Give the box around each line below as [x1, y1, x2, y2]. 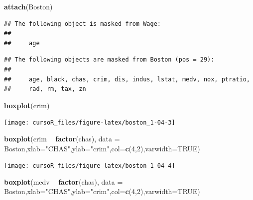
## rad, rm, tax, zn [4, 85, 86, 93]
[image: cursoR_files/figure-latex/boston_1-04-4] [4, 162, 175, 170]
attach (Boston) [4, 1, 53, 11]
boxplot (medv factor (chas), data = [4, 176, 123, 187]
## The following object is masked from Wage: [4, 20, 161, 27]
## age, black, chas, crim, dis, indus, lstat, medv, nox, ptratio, [4, 75, 250, 83]
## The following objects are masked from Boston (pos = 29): [4, 56, 215, 64]
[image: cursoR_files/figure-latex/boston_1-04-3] [4, 119, 175, 127]
